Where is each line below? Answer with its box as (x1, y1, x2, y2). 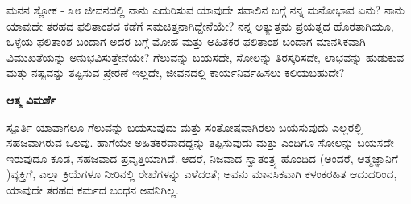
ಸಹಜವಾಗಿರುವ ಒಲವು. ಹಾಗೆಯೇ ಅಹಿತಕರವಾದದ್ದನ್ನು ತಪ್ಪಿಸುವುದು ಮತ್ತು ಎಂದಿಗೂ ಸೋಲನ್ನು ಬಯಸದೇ (6, 134, 394, 151)
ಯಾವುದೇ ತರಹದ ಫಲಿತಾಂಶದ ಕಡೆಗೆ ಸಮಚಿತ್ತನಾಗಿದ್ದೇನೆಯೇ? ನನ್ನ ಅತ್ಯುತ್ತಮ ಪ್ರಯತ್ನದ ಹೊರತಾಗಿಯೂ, (6, 17, 394, 34)
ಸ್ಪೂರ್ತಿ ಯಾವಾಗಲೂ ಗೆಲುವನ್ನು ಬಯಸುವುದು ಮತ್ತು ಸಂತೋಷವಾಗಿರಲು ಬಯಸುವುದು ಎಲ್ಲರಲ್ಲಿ (6, 118, 363, 135)
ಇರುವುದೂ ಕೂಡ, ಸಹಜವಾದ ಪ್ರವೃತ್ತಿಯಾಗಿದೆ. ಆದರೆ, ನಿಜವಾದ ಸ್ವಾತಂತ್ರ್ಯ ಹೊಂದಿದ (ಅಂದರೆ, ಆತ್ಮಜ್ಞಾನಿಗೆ (6, 149, 399, 166)
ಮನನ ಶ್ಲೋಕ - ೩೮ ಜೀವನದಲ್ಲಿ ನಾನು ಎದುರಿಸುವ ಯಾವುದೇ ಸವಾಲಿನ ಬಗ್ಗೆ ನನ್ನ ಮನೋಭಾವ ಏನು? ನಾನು (6, 2, 405, 18)
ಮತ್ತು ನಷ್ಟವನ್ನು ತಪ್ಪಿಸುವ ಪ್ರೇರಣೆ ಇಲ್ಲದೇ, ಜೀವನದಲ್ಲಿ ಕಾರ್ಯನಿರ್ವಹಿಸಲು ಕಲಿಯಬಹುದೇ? (6, 64, 345, 81)
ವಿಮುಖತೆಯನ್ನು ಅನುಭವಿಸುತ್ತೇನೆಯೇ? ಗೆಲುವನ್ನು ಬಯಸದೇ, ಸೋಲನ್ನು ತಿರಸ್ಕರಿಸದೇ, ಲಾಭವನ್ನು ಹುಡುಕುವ (6, 48, 405, 65)
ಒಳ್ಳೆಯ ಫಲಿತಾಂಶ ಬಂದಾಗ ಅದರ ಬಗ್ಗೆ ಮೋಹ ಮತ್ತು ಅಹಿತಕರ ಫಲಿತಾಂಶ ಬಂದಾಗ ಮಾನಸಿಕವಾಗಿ (6, 33, 366, 50)
